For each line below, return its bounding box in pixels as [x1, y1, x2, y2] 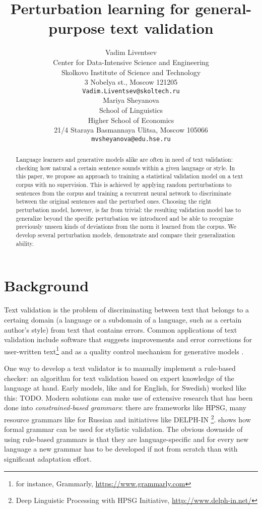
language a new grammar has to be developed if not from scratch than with [4, 443, 238, 454]
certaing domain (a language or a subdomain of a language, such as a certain [4, 314, 242, 325]
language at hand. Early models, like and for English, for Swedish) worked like [4, 383, 246, 393]
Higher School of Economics [88, 114, 174, 125]
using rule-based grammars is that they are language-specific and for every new [4, 433, 249, 444]
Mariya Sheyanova [103, 95, 159, 105]
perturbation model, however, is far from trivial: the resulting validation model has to [16, 206, 241, 214]
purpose [48, 18, 105, 38]
